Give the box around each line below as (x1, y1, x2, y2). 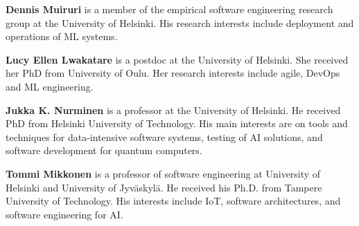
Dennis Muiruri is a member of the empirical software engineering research (6, 2, 333, 16)
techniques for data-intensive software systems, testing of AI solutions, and (6, 129, 323, 144)
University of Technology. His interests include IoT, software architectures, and (6, 194, 341, 208)
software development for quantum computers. (6, 143, 202, 158)
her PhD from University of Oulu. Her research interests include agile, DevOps (6, 66, 340, 80)
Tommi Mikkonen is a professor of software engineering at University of (6, 166, 321, 180)
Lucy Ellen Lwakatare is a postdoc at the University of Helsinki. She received (6, 52, 349, 66)
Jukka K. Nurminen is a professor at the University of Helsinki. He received (6, 102, 341, 117)
